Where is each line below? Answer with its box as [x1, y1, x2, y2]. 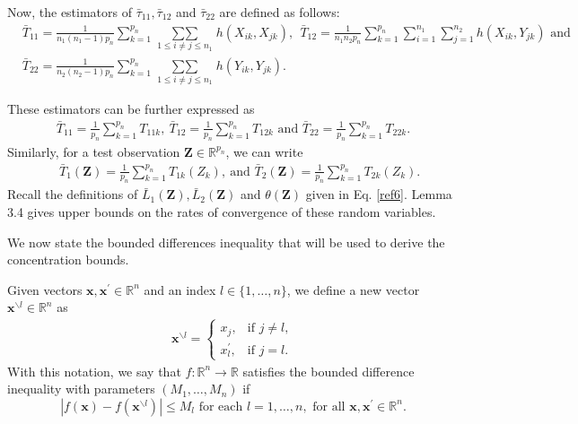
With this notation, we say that [7, 361, 181, 380]
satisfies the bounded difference [242, 361, 415, 380]
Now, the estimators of [7, 3, 133, 21]
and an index [144, 280, 216, 299]
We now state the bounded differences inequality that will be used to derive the [7, 232, 445, 251]
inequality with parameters [7, 379, 155, 398]
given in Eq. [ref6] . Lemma [305, 185, 452, 203]
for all [312, 400, 346, 413]
